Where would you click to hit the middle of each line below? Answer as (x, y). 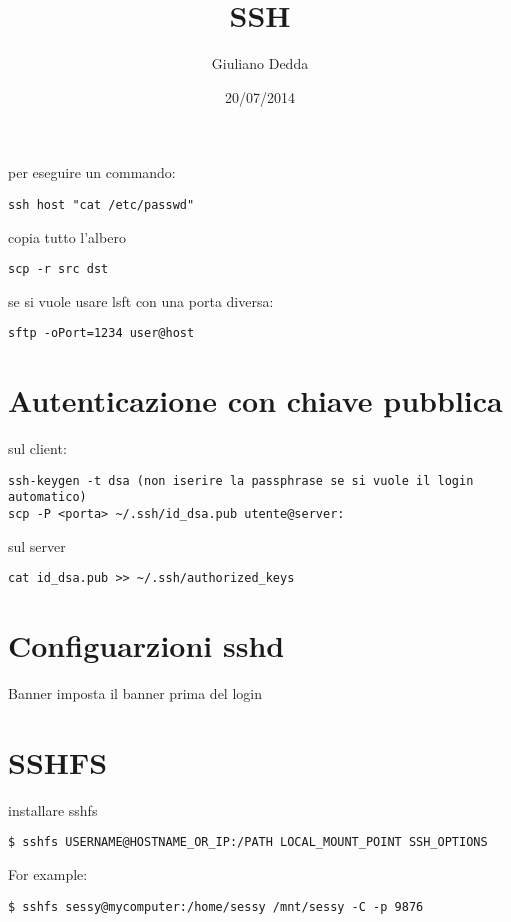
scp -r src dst (58, 269)
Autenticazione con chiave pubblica (255, 400)
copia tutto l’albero (67, 236)
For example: (48, 874)
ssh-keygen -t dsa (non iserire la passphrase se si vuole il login (241, 480)
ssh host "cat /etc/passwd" (101, 204)
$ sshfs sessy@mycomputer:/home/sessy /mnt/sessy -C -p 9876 (216, 906)
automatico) (47, 497)
